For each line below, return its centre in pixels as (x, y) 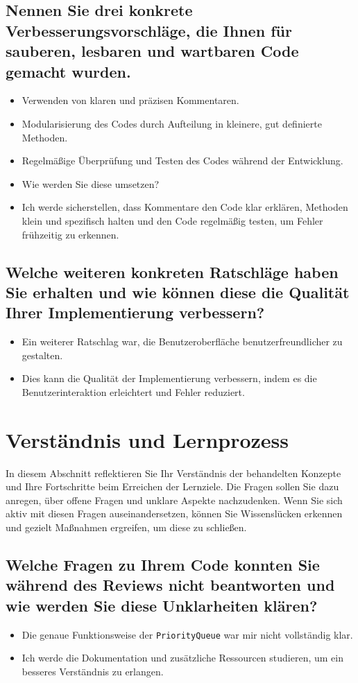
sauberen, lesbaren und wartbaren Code (152, 51)
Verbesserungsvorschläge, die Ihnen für (149, 30)
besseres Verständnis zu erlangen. (93, 671)
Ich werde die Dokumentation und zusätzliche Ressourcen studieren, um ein (182, 658)
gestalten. (42, 355)
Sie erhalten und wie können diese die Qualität (178, 292)
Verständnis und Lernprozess (147, 439)
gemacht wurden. (68, 71)
